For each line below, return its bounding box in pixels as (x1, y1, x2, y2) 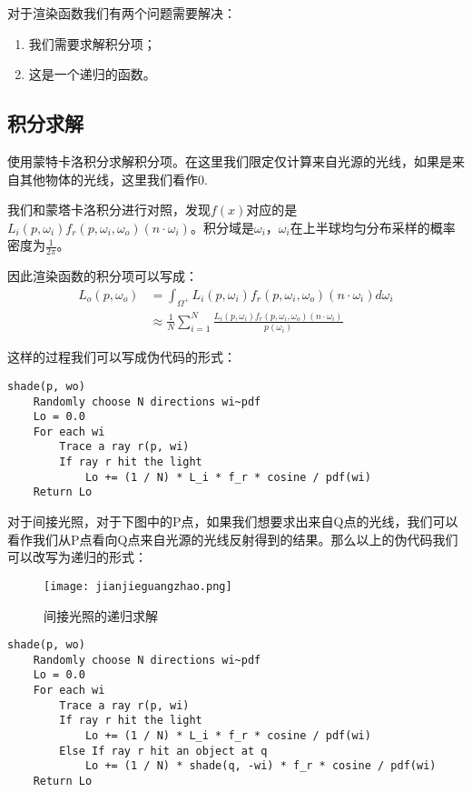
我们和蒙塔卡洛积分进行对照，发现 (7, 200, 211, 219)
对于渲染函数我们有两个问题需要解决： (7, 4, 236, 22)
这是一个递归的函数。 (28, 65, 156, 84)
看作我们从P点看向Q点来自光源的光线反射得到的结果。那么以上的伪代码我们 (7, 529, 458, 548)
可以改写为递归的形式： (7, 547, 147, 566)
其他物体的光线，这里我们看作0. (19, 169, 208, 188)
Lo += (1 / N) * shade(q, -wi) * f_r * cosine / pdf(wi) (84, 759, 437, 773)
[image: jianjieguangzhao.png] (44, 579, 232, 593)
